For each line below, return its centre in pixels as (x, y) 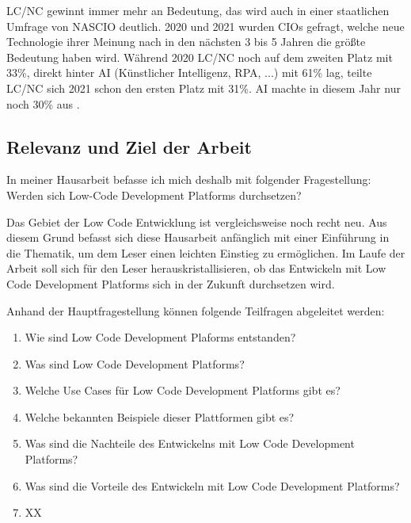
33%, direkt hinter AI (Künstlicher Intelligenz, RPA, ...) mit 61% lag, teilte (189, 73)
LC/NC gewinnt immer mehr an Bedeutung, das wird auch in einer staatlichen (198, 10)
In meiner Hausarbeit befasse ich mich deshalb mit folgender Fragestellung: (189, 179)
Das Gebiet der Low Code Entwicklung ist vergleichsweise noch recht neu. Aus (197, 221)
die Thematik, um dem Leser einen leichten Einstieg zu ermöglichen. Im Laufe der (206, 252)
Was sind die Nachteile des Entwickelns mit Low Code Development (190, 443)
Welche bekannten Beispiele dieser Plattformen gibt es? (160, 416)
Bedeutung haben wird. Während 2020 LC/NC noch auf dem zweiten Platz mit (200, 57)
